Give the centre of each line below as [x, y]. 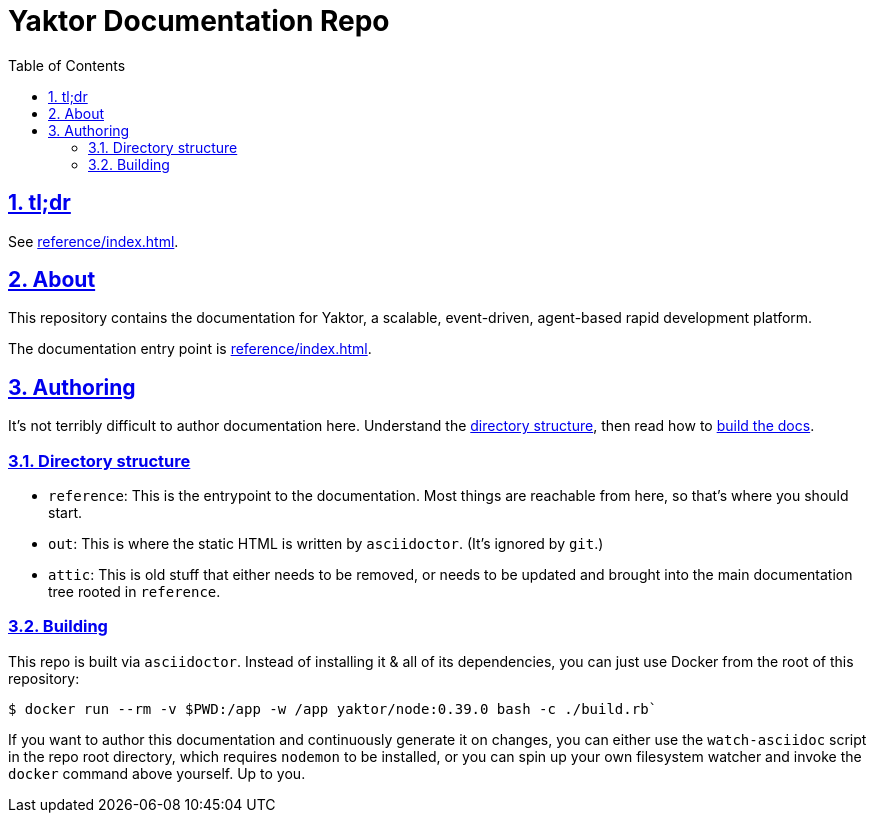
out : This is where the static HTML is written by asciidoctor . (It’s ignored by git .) [326, 544]
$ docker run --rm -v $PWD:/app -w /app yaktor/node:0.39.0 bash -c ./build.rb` [333, 708]
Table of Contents [67, 65]
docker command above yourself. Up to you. [157, 773]
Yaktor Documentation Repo [199, 21]
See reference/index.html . [93, 241]
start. [65, 513]
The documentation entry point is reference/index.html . [190, 349]
